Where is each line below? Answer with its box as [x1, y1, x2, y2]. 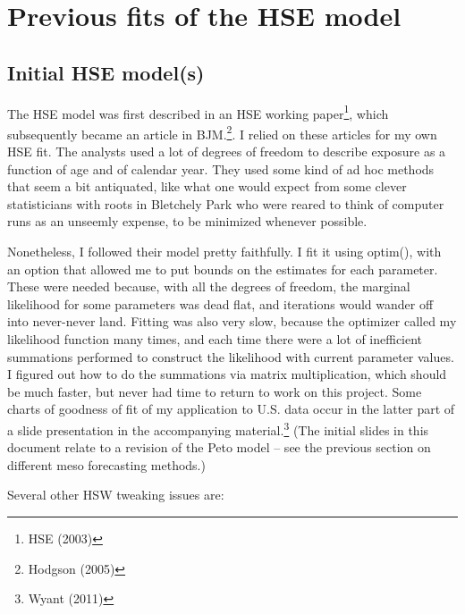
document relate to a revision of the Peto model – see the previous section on [7, 438, 431, 457]
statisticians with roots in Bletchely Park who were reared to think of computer [7, 194, 444, 213]
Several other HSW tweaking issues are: [7, 485, 224, 504]
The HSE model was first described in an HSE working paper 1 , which [7, 101, 389, 122]
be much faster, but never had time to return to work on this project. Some [7, 382, 422, 400]
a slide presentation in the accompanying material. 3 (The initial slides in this [7, 417, 429, 439]
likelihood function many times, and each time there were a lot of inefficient [7, 330, 423, 349]
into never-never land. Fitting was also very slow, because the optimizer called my [7, 312, 457, 331]
